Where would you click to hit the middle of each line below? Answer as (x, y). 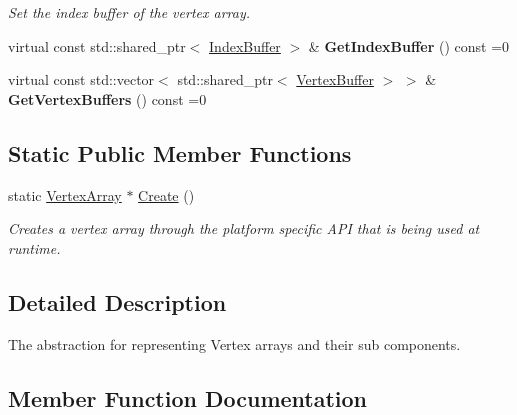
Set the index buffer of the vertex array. (129, 12)
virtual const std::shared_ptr (97, 45)
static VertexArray (65, 194)
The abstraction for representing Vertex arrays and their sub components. (234, 343)
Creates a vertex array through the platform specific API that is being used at (244, 228)
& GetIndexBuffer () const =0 (409, 45)
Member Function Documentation (188, 397)
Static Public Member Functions (180, 152)
